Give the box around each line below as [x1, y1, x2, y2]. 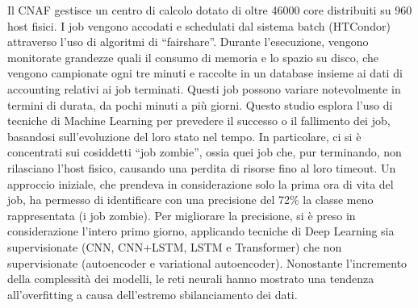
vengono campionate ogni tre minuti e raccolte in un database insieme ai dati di [7, 65, 403, 81]
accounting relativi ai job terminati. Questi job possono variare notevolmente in [7, 80, 401, 97]
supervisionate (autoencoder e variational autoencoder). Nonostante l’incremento [7, 254, 408, 271]
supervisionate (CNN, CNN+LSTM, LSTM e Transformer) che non [7, 238, 342, 255]
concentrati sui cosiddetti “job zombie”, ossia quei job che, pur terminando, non [7, 144, 402, 160]
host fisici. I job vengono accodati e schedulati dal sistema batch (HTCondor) [7, 17, 391, 34]
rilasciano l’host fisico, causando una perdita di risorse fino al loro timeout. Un [7, 159, 396, 176]
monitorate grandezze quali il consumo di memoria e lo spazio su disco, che [7, 48, 379, 65]
